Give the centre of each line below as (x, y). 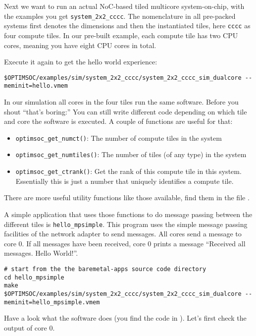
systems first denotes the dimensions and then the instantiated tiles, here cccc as (127, 26)
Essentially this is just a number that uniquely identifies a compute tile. (125, 181)
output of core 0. (29, 327)
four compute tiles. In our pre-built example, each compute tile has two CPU (121, 35)
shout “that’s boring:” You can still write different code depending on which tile (126, 111)
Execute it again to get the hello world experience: (81, 62)
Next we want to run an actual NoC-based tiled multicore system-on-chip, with (124, 6)
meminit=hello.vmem (36, 86)
